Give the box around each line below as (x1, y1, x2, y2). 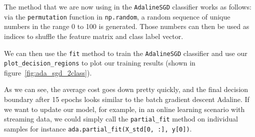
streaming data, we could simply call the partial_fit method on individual (4, 113, 238, 124)
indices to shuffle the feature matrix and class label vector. (4, 30, 183, 41)
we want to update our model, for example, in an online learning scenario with (4, 103, 245, 114)
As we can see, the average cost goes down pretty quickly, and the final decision (4, 84, 248, 94)
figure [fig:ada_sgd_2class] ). (4, 67, 92, 77)
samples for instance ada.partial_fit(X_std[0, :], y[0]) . (4, 123, 192, 133)
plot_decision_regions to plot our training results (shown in (4, 57, 195, 68)
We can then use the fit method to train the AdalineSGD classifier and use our (4, 47, 247, 58)
